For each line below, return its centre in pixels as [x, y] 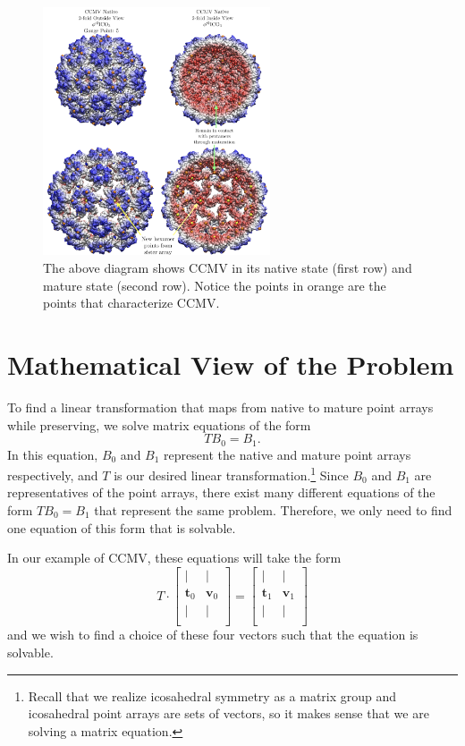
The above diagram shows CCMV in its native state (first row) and [228, 267]
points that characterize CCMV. [131, 303]
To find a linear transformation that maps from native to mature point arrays [220, 407]
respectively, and [53, 475]
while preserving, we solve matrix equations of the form [159, 424]
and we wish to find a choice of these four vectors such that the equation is [213, 635]
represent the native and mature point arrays [287, 454]
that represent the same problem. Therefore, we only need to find [273, 509]
